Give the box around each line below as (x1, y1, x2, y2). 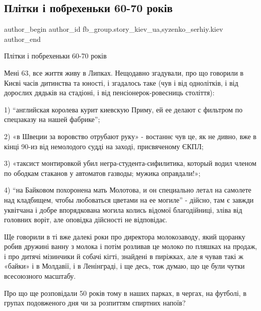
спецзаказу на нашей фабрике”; (4, 114, 100, 125)
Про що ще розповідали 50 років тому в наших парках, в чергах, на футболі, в (4, 287, 247, 298)
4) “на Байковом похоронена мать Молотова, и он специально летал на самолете (4, 184, 251, 195)
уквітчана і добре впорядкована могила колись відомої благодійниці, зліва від (4, 204, 242, 215)
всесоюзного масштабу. (4, 271, 76, 281)
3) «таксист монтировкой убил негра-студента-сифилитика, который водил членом (4, 158, 256, 168)
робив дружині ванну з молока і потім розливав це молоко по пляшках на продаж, (4, 241, 257, 252)
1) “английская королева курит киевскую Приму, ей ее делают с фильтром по (4, 104, 243, 114)
